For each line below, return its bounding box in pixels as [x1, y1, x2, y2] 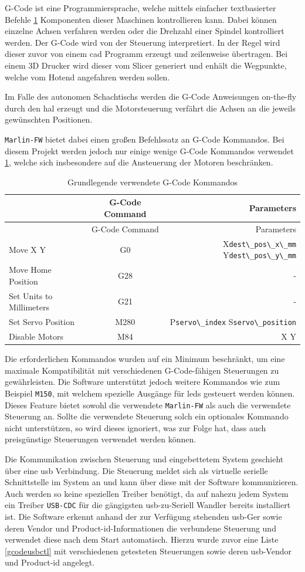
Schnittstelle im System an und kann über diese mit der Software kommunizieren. [5, 476, 299, 488]
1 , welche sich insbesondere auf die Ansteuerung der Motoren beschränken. [5, 156, 273, 168]
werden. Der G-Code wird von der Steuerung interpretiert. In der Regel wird [5, 36, 280, 48]
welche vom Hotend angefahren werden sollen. [5, 70, 170, 83]
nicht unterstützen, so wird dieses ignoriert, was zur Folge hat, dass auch [5, 421, 266, 434]
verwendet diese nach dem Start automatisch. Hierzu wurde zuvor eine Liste [5, 533, 279, 546]
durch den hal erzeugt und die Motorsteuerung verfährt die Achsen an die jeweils [5, 101, 296, 114]
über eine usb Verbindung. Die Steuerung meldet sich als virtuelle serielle [5, 464, 268, 476]
